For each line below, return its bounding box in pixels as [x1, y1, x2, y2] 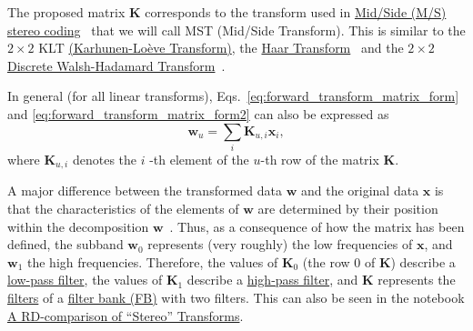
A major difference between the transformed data [7, 181, 282, 200]
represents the [377, 270, 456, 289]
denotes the [72, 149, 137, 168]
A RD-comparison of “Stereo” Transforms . [7, 306, 244, 325]
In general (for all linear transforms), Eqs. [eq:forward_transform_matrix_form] [7, 86, 459, 105]
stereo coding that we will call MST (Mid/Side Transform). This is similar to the [7, 20, 466, 39]
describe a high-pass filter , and [186, 270, 358, 289]
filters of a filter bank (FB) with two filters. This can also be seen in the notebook [7, 287, 465, 306]
